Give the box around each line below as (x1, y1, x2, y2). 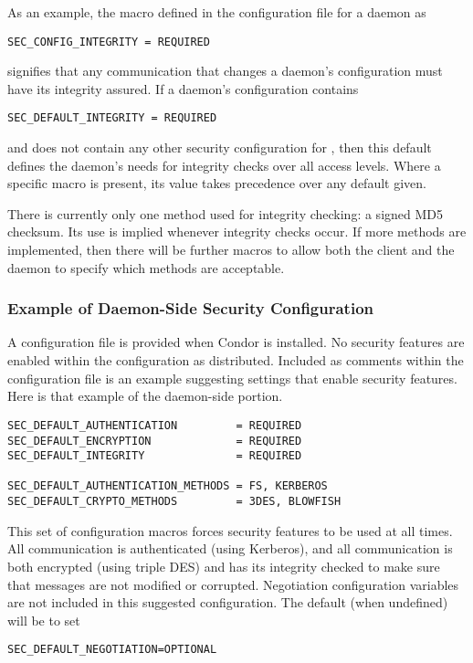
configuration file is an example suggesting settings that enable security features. (7, 368, 457, 387)
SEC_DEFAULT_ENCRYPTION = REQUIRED (7, 434, 302, 447)
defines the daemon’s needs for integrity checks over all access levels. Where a (7, 155, 441, 174)
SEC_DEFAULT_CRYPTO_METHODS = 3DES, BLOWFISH (7, 495, 342, 509)
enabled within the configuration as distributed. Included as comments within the (7, 351, 464, 370)
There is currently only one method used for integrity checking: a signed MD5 (7, 204, 444, 223)
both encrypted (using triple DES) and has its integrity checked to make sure (7, 556, 440, 575)
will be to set (7, 610, 80, 629)
